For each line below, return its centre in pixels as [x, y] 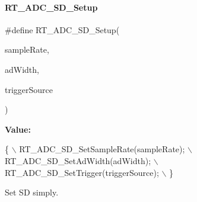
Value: [18, 129]
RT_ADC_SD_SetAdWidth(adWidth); [78, 160]
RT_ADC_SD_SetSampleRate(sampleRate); [102, 149]
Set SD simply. [32, 192]
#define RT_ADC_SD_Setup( [62, 29]
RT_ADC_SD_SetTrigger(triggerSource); [82, 172]
